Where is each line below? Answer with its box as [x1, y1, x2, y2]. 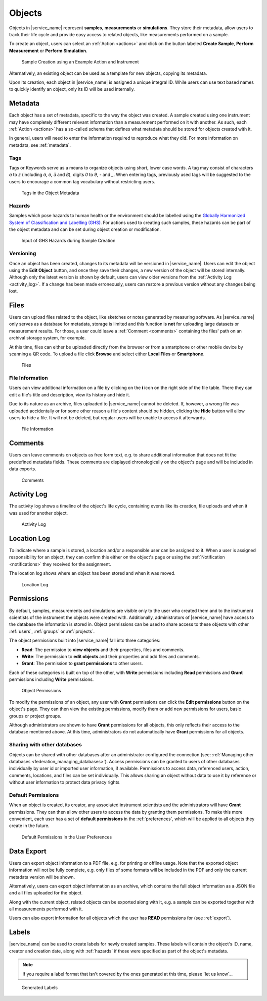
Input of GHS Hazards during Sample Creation [21, 238, 116, 244]
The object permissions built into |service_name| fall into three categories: [9, 637, 161, 644]
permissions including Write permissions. [9, 676, 94, 682]
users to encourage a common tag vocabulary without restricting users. [9, 178, 156, 184]
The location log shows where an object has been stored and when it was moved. [9, 570, 176, 576]
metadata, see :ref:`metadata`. [9, 142, 71, 148]
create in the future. [9, 823, 49, 829]
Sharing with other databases [9, 741, 82, 748]
